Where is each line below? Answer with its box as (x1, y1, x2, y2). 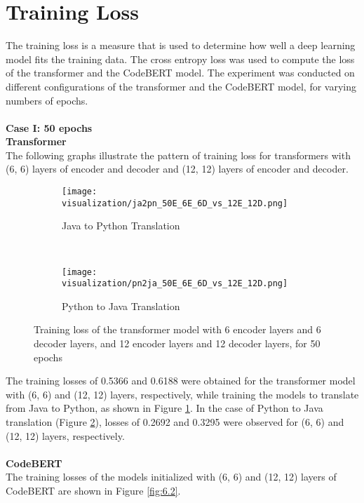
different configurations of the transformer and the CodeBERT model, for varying (6, 79, 356, 93)
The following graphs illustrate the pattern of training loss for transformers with (6, 147, 351, 162)
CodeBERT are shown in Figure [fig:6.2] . (6, 483, 181, 497)
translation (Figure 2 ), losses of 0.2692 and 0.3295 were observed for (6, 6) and (6, 415, 344, 429)
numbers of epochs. (6, 93, 88, 107)
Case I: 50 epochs (6, 120, 93, 135)
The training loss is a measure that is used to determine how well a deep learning (6, 38, 356, 53)
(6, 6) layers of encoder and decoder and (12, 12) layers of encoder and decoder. (6, 161, 349, 176)
